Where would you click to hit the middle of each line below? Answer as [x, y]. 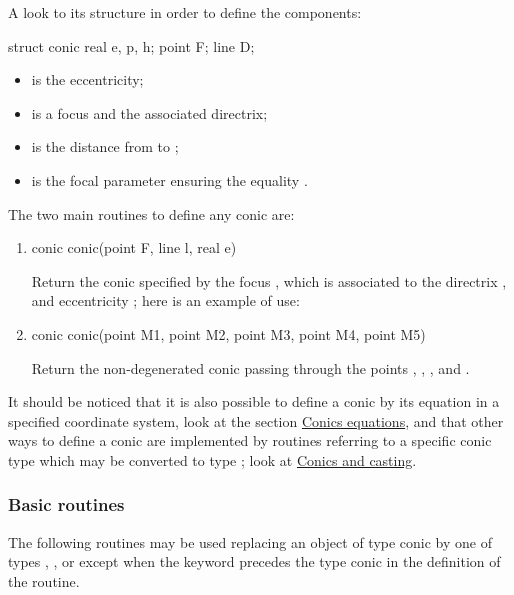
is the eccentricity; [87, 79]
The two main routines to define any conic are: [151, 213]
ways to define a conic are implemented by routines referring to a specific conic [250, 440]
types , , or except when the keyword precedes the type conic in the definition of [254, 561]
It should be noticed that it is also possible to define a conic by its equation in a [254, 401]
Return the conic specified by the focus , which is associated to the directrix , [269, 280]
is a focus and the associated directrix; [149, 112]
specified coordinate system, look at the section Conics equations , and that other [256, 420]
